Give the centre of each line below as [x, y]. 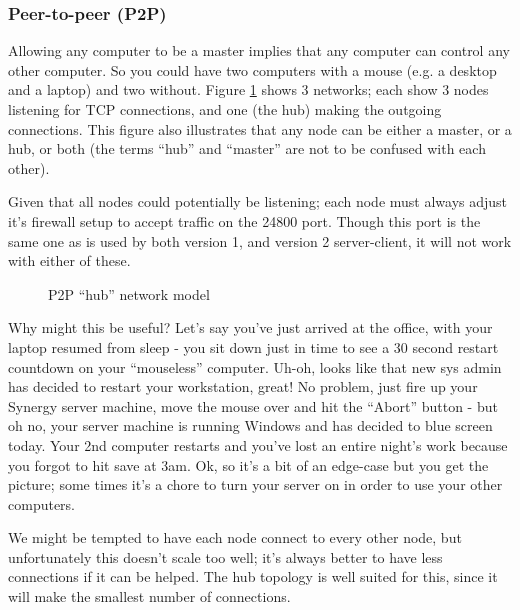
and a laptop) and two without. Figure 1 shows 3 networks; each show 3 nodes [248, 89]
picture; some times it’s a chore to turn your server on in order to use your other [255, 484]
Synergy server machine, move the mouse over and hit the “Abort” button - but [253, 405]
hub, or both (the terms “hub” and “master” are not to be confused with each [247, 148]
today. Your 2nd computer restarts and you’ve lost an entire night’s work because [258, 444]
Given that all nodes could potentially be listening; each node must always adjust [258, 201]
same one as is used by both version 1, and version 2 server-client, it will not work [260, 240]
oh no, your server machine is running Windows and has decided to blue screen [250, 425]
